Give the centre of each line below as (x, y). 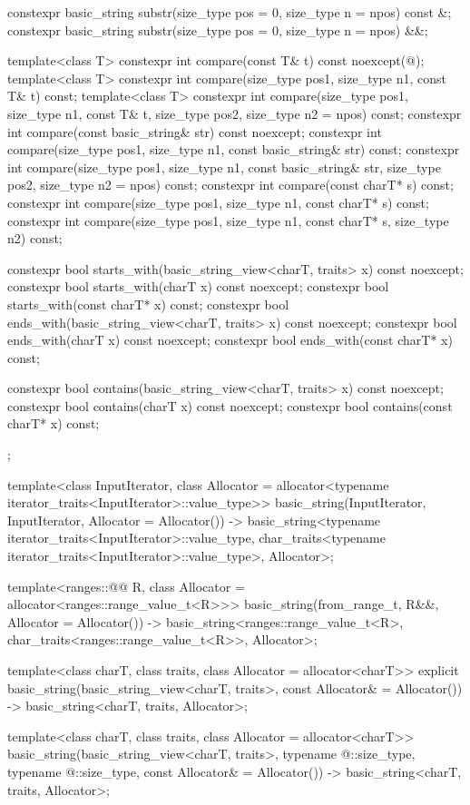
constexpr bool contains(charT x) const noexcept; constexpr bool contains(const (230, 405)
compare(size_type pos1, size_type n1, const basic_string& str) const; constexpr (234, 149)
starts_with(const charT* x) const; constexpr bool (148, 304)
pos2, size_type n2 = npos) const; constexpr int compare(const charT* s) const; (230, 185)
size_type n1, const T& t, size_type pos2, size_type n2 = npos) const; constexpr (235, 113)
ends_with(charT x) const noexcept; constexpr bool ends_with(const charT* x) (230, 340)
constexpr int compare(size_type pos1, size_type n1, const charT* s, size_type (228, 220)
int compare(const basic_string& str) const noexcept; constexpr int (195, 131)
